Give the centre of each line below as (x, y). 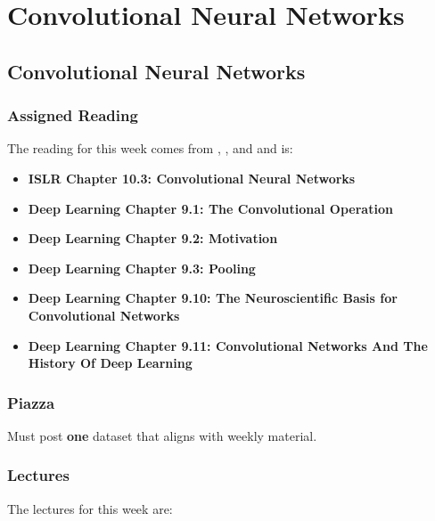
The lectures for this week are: (90, 508)
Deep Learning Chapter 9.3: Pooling (142, 268)
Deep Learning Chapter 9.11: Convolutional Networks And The (228, 345)
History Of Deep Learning (110, 363)
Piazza (31, 402)
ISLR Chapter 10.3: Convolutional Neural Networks (192, 178)
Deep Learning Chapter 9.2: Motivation (153, 238)
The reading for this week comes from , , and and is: (150, 148)
